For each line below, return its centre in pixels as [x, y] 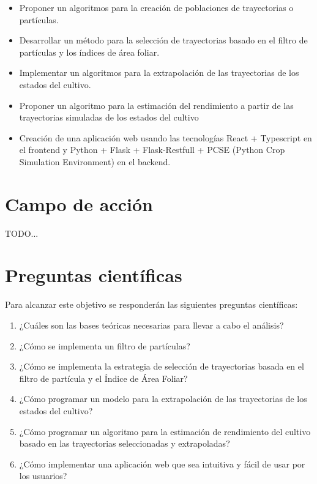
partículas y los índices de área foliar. [89, 52]
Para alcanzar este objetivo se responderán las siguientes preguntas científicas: [151, 304]
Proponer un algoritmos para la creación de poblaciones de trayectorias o [156, 7]
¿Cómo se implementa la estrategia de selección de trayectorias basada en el [162, 366]
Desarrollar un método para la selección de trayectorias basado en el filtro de [163, 40]
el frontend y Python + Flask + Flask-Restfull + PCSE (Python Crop [152, 150]
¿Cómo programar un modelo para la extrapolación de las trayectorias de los [163, 399]
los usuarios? [43, 476]
